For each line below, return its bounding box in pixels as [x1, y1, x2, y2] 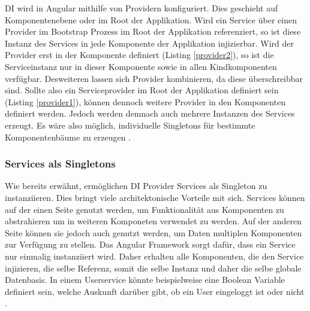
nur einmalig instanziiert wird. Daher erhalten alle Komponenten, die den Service [5, 249, 304, 262]
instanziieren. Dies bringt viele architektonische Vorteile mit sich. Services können [5, 191, 305, 203]
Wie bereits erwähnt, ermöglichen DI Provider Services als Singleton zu [5, 179, 267, 192]
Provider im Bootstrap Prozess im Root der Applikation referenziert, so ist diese [5, 25, 301, 38]
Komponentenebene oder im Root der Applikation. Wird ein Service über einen [5, 13, 297, 26]
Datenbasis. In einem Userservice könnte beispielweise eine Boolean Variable [5, 273, 285, 286]
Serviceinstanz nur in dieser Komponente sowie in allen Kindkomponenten [5, 60, 277, 72]
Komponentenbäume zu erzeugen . [5, 130, 131, 143]
